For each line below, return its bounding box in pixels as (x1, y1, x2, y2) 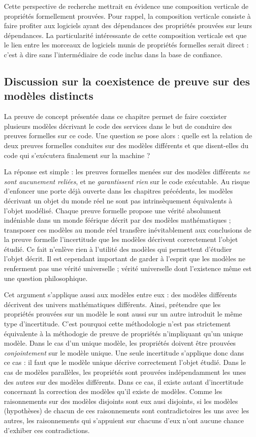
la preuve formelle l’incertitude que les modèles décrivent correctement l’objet (4, 234, 238, 244)
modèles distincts (4, 88, 94, 103)
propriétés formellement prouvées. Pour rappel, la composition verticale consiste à (4, 10, 251, 21)
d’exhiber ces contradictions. (4, 425, 90, 435)
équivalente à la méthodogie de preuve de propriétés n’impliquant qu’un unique (4, 328, 243, 338)
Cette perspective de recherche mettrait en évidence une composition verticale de (4, 1, 249, 11)
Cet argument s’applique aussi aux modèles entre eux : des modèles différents (4, 289, 237, 300)
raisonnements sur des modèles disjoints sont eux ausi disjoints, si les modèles (4, 396, 238, 406)
